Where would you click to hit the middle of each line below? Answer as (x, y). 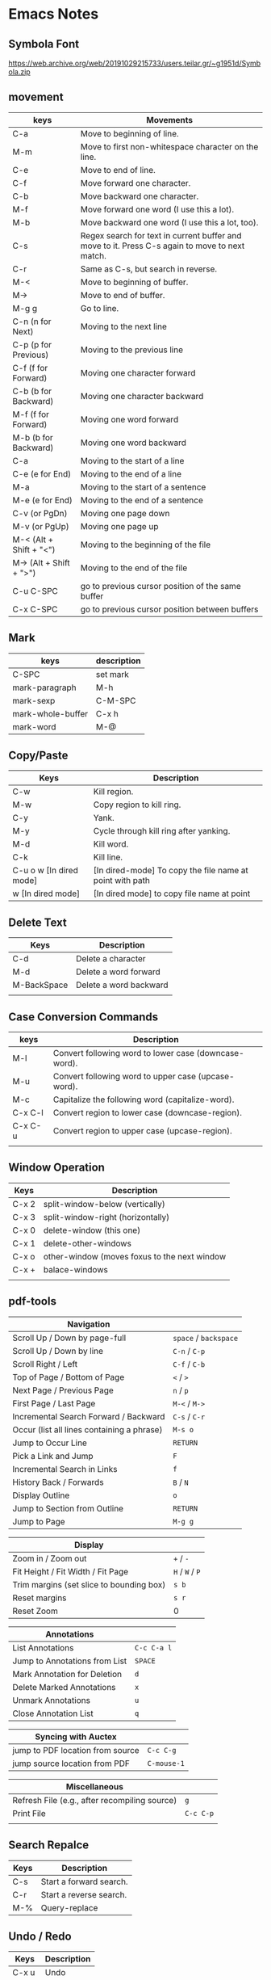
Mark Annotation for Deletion (67, 1674)
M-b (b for (33, 437)
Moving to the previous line (132, 350)
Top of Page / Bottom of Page (69, 1377)
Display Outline (41, 1495)
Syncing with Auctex (76, 1736)
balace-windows (76, 1269)
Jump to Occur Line (50, 1443)
